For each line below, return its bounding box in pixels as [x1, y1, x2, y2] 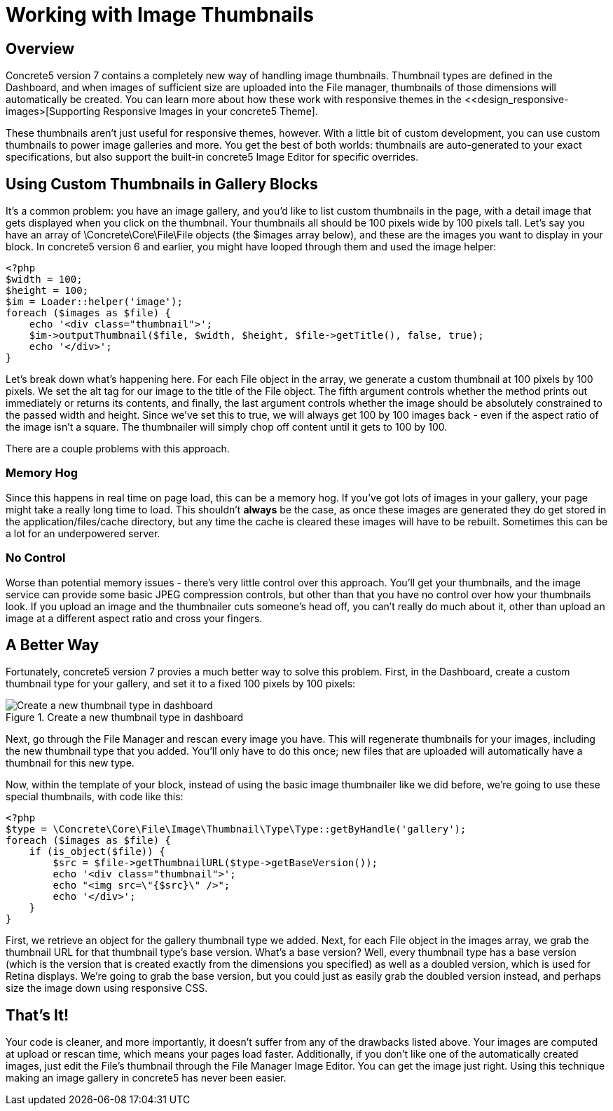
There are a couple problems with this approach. [6, 443, 230, 455]
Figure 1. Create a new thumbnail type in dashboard [6, 711, 244, 724]
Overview [6, 39, 75, 58]
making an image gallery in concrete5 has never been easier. [6, 1072, 287, 1084]
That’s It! [6, 1006, 69, 1024]
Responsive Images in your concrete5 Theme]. [103, 105, 318, 118]
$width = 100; [6, 274, 83, 285]
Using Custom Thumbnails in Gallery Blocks [6, 175, 318, 193]
